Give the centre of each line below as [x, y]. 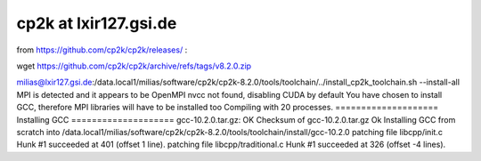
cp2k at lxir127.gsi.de [97, 23]
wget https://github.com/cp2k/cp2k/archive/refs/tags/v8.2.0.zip [134, 66]
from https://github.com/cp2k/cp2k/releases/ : [102, 50]
